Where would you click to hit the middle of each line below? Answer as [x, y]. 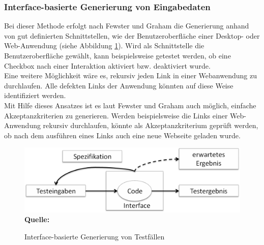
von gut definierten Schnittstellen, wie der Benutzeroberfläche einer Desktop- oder [132, 35]
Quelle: [37, 219]
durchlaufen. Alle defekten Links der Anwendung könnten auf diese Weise [119, 85]
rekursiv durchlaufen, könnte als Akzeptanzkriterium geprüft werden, [151, 125]
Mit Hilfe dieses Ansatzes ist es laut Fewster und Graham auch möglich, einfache [130, 105]
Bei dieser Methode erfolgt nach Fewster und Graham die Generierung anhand [127, 26]
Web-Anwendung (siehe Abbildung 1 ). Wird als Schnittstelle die [104, 45]
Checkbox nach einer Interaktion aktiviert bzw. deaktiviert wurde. [107, 65]
